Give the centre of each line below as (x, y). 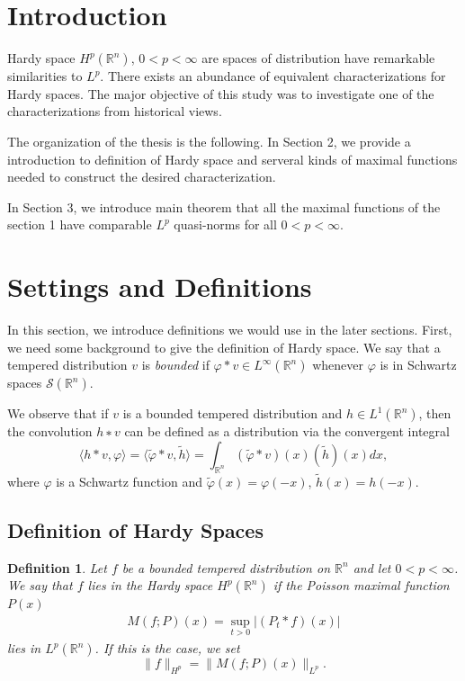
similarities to (45, 76)
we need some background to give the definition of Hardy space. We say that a (224, 347)
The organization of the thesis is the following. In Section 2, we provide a (209, 141)
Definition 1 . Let (57, 567)
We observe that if (58, 413)
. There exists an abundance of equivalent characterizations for (273, 76)
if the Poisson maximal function (361, 585)
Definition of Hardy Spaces (135, 529)
